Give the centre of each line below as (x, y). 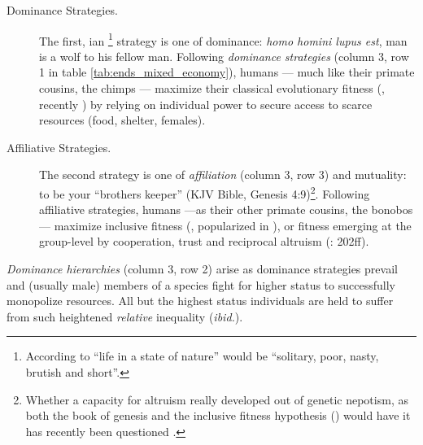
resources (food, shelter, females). (122, 120)
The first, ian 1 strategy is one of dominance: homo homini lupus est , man (223, 39)
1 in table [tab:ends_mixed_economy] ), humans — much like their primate (227, 72)
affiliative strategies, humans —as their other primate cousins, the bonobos (226, 209)
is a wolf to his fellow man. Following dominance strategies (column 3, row (224, 56)
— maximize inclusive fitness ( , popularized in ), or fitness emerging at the (225, 225)
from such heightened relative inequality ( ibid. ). (125, 316)
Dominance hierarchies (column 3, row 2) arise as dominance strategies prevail (202, 269)
